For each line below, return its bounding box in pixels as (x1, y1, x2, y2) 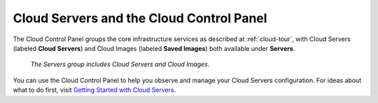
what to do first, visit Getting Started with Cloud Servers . (13, 86, 176, 94)
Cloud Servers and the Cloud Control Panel (13, 10, 267, 26)
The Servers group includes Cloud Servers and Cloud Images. (30, 60, 210, 69)
